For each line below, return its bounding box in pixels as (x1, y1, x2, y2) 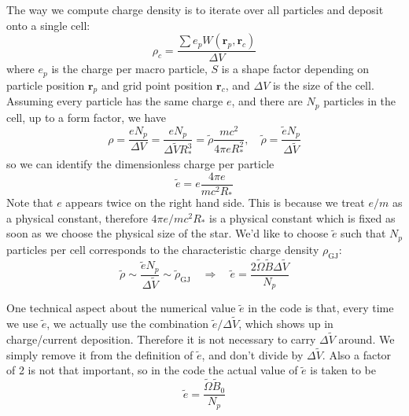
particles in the (323, 93, 396, 109)
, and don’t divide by (201, 346, 304, 363)
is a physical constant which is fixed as (209, 209, 396, 226)
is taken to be (310, 362, 376, 378)
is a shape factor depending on (221, 61, 370, 77)
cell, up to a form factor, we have (6, 109, 167, 125)
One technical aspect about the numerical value (6, 300, 236, 316)
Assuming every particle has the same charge (6, 93, 223, 109)
